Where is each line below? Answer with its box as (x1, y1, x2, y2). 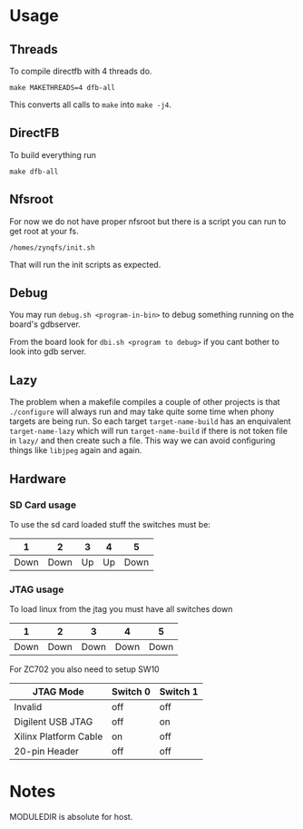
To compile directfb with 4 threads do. (9, 65, 152, 76)
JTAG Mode (32, 686, 84, 698)
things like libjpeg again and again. (9, 445, 142, 456)
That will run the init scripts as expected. (9, 259, 161, 270)
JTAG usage (9, 583, 64, 596)
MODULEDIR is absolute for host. (9, 812, 133, 823)
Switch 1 (159, 686, 199, 698)
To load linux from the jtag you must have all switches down (9, 604, 233, 615)
